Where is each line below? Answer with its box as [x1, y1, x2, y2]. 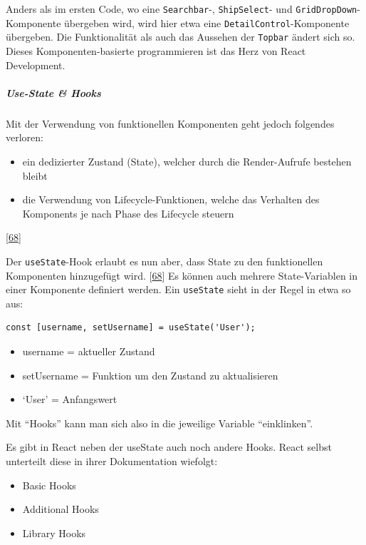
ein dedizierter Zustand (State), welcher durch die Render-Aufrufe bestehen [22, 153, 352, 168]
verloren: [6, 130, 43, 145]
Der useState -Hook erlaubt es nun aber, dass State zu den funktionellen [6, 253, 323, 268]
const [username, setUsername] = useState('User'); [6, 322, 256, 333]
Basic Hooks [22, 477, 76, 492]
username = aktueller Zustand [22, 343, 155, 358]
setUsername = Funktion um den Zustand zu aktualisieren [22, 367, 278, 382]
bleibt [22, 168, 48, 183]
